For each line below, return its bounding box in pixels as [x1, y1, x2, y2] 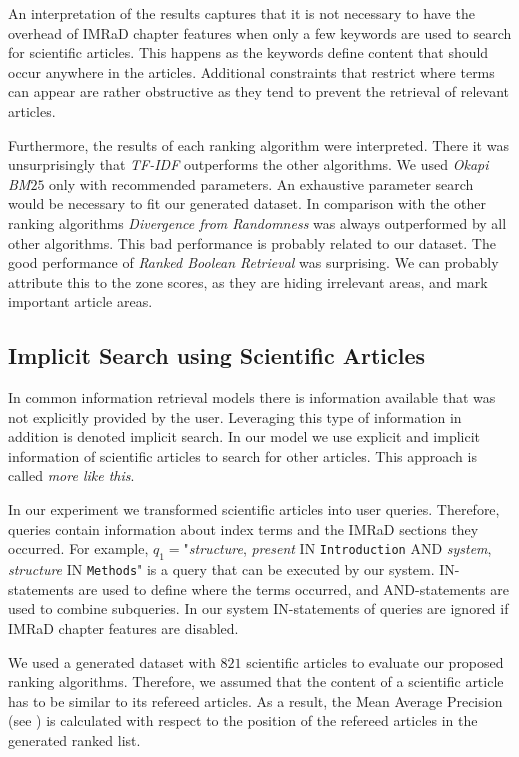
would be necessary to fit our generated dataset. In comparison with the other [8, 193, 487, 214]
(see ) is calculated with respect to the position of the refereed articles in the [8, 710, 478, 731]
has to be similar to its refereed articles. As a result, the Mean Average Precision [8, 690, 503, 711]
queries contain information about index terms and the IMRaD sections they [8, 518, 479, 539]
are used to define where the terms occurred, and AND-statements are [78, 578, 509, 599]
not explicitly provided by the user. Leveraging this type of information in [8, 406, 462, 427]
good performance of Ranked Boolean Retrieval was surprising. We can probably [8, 252, 499, 273]
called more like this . [8, 465, 135, 486]
